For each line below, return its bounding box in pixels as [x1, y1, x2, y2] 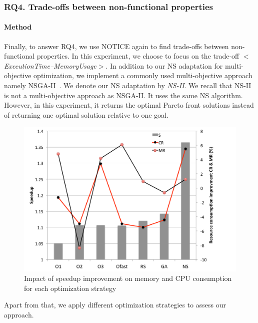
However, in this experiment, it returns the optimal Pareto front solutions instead [4, 100, 254, 110]
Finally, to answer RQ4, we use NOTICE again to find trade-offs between [4, 41, 229, 51]
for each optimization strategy [24, 282, 116, 293]
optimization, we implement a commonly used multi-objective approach [33, 70, 252, 81]
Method [4, 22, 32, 32]
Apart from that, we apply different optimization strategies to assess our [4, 299, 226, 310]
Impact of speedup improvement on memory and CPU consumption [24, 273, 232, 283]
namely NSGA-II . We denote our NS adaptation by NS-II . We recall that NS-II [4, 80, 251, 91]
